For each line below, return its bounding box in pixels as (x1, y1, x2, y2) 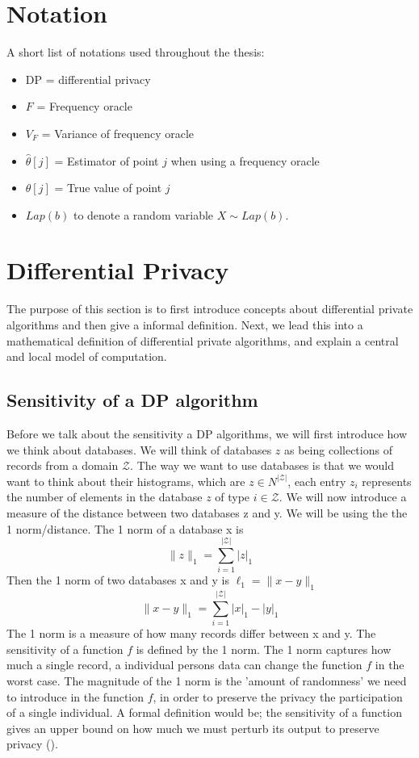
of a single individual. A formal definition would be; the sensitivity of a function (6, 704, 402, 721)
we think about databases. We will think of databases (6, 441, 272, 458)
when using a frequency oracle (170, 152, 320, 169)
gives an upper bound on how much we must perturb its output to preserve (6, 719, 379, 736)
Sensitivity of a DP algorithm (6, 387, 258, 413)
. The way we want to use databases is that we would (130, 457, 394, 474)
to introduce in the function (6, 688, 145, 705)
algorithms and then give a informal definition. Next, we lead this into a (6, 316, 363, 333)
